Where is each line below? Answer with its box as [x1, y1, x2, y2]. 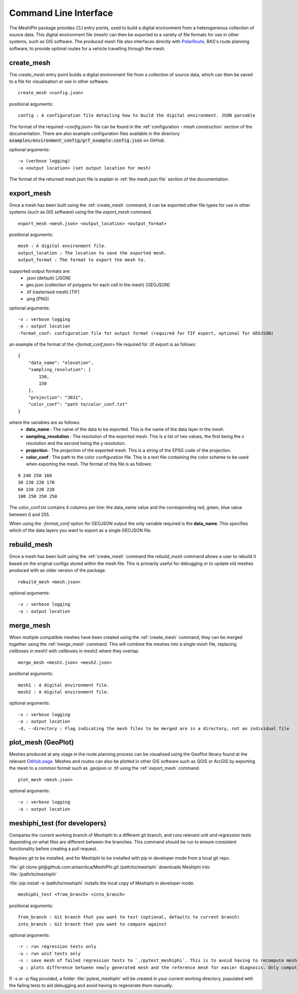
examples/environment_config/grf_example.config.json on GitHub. [9, 137, 166, 143]
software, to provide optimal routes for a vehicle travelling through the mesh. [9, 45, 166, 52]
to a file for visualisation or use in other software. [9, 78, 109, 84]
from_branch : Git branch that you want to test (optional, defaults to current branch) [18, 914, 240, 920]
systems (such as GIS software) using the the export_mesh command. [9, 209, 152, 215]
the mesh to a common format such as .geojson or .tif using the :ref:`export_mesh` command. [9, 765, 200, 771]
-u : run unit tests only [18, 950, 81, 956]
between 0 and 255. [9, 511, 50, 517]
